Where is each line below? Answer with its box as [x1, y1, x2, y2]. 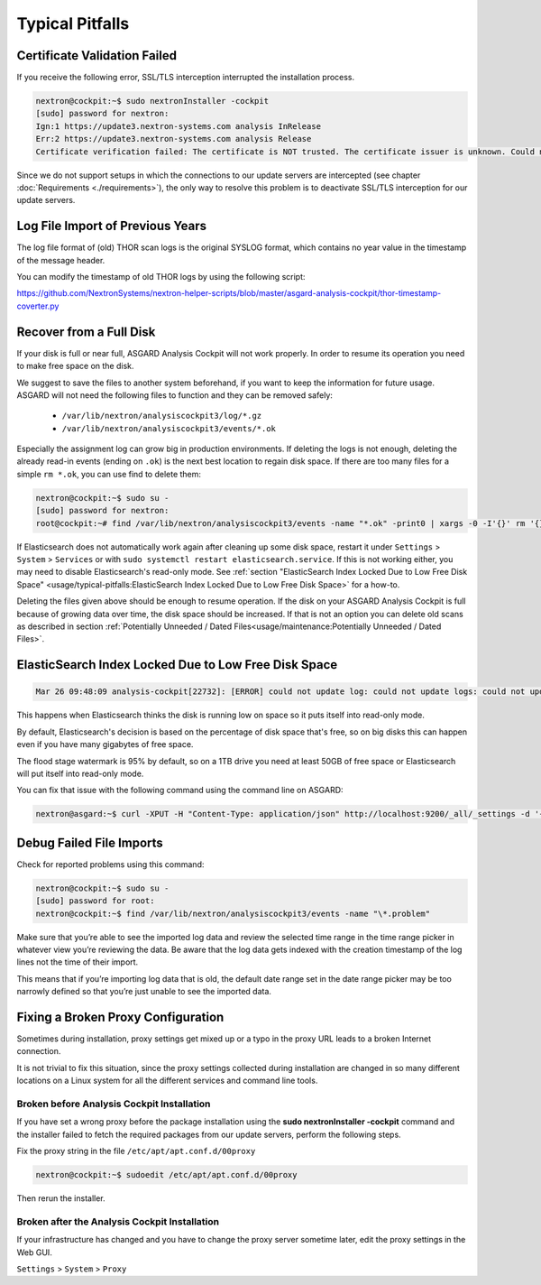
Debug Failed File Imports [16, 835, 164, 850]
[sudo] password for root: [35, 896, 155, 906]
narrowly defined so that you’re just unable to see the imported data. [16, 986, 272, 997]
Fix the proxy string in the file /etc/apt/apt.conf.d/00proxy [16, 1146, 256, 1157]
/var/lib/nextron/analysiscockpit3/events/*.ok [61, 423, 277, 433]
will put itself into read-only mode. [16, 768, 144, 779]
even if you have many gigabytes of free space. [16, 739, 194, 750]
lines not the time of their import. [16, 957, 139, 967]
